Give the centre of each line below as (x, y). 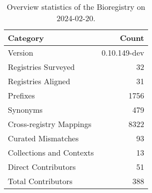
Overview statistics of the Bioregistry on (76, 7)
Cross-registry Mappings (50, 124)
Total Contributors (40, 181)
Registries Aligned (39, 81)
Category (26, 38)
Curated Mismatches (43, 138)
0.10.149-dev (123, 52)
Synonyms (25, 110)
